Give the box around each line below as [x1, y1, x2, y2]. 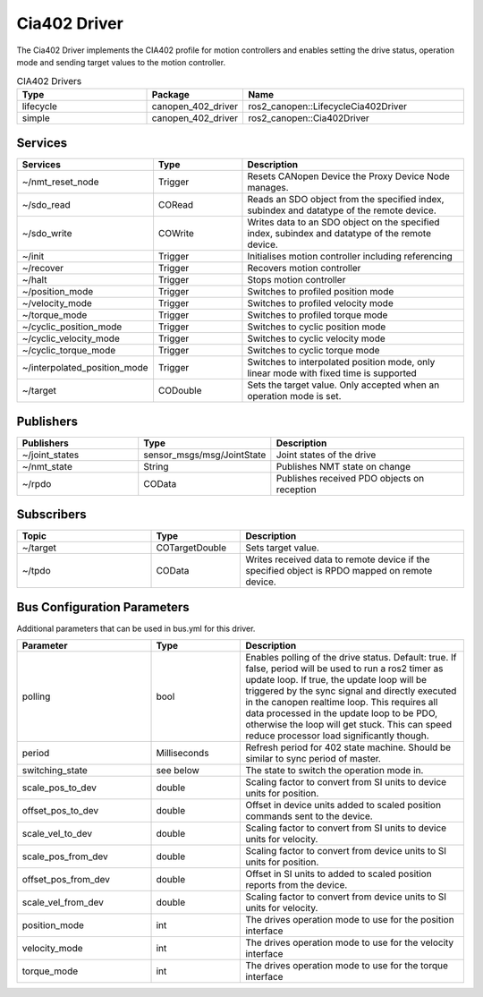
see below [156, 764, 200, 777]
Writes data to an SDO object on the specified [247, 216, 440, 228]
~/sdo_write [21, 227, 72, 240]
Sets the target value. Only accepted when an [247, 379, 440, 391]
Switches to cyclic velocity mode [247, 332, 386, 345]
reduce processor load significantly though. [245, 729, 429, 742]
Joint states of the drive [275, 448, 377, 461]
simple [21, 112, 51, 124]
